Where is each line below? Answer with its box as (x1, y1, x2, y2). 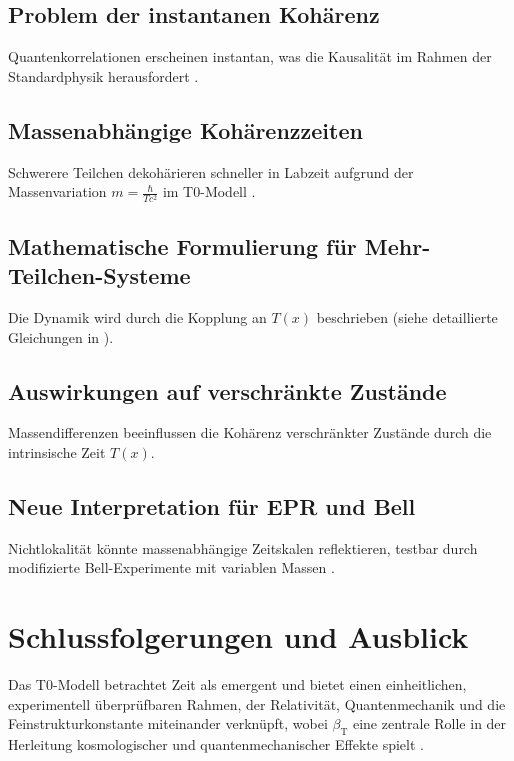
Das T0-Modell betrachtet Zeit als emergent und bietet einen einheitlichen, (8, 674, 467, 695)
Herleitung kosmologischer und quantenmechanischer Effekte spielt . (8, 734, 424, 754)
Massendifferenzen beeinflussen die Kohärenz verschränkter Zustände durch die (8, 422, 492, 443)
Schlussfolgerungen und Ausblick (8, 616, 469, 657)
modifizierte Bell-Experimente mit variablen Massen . (8, 557, 335, 578)
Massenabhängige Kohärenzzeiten (8, 114, 363, 145)
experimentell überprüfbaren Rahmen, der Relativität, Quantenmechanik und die (8, 693, 506, 714)
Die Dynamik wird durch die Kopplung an (8, 306, 267, 327)
